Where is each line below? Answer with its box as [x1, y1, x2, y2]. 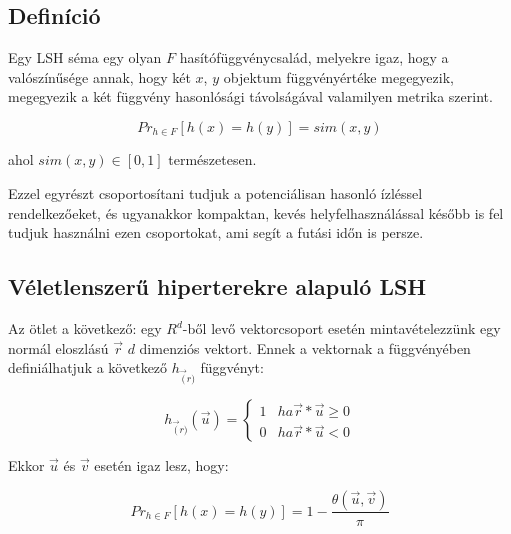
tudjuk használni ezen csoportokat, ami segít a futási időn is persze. [8, 222, 424, 243]
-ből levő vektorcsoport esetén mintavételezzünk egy [182, 318, 501, 339]
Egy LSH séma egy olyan [8, 47, 162, 68]
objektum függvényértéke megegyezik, [223, 66, 454, 87]
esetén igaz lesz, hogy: [94, 454, 229, 475]
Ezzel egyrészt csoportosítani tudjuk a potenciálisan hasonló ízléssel [8, 183, 423, 204]
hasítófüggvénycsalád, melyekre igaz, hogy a [179, 47, 449, 68]
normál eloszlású [8, 337, 109, 358]
